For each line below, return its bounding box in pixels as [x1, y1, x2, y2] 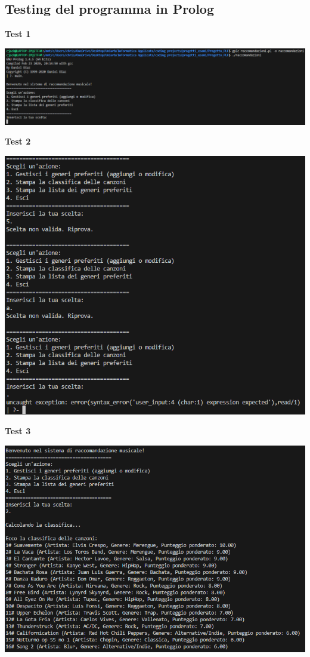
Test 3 [5, 425, 31, 437]
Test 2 [5, 135, 31, 148]
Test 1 [5, 27, 31, 40]
